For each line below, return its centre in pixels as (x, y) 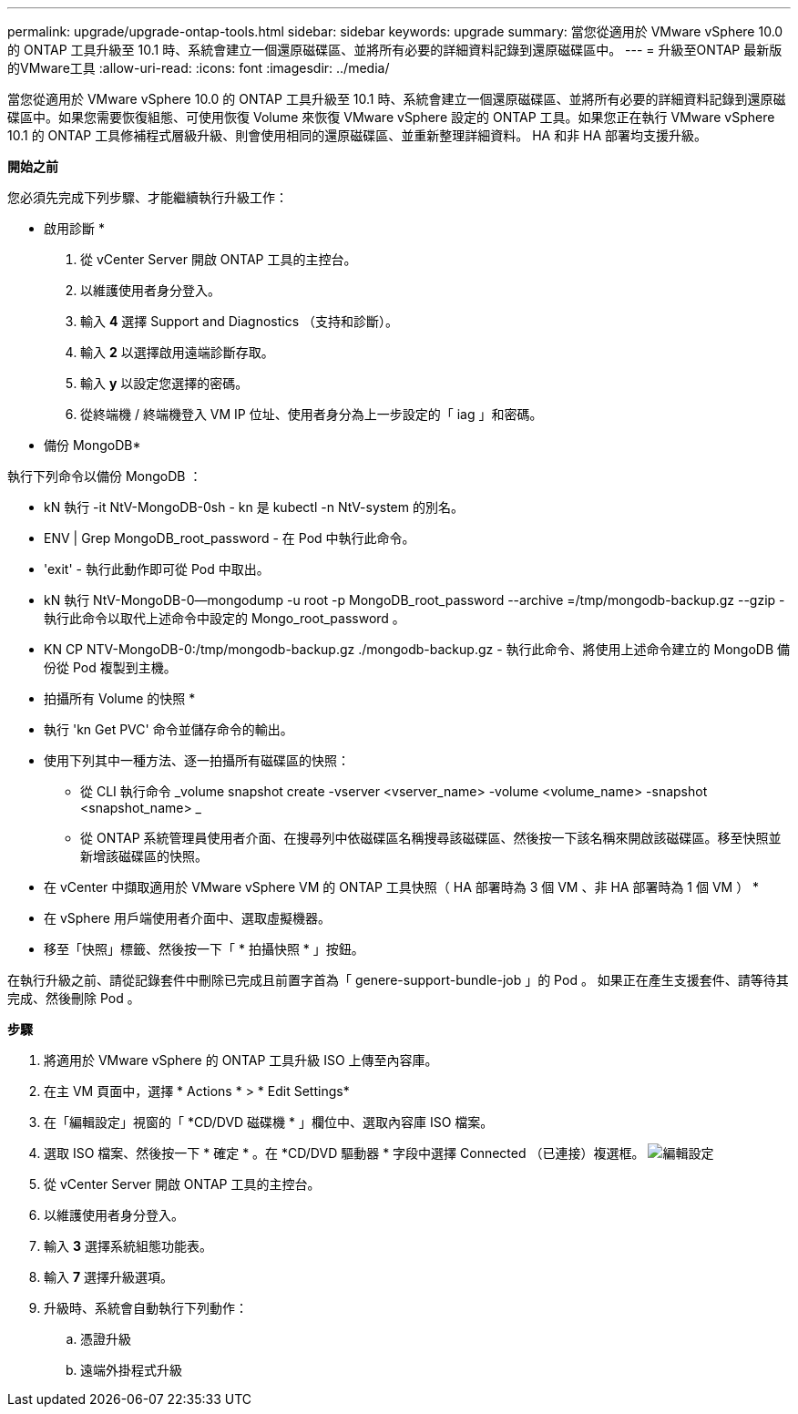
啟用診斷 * (74, 228)
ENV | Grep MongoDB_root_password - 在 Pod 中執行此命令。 (230, 538)
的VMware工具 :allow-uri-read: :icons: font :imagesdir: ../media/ (199, 68)
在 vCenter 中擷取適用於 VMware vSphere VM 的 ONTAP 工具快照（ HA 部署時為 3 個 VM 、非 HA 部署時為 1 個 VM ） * (402, 887)
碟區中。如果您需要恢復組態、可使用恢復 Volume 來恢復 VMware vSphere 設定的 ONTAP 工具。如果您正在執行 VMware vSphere (391, 117)
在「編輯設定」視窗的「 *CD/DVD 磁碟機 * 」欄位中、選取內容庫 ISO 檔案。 (269, 1122)
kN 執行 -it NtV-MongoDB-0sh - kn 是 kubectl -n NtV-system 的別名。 (254, 507)
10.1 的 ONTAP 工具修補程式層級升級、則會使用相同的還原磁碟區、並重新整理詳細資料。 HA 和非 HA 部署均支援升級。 (358, 135)
